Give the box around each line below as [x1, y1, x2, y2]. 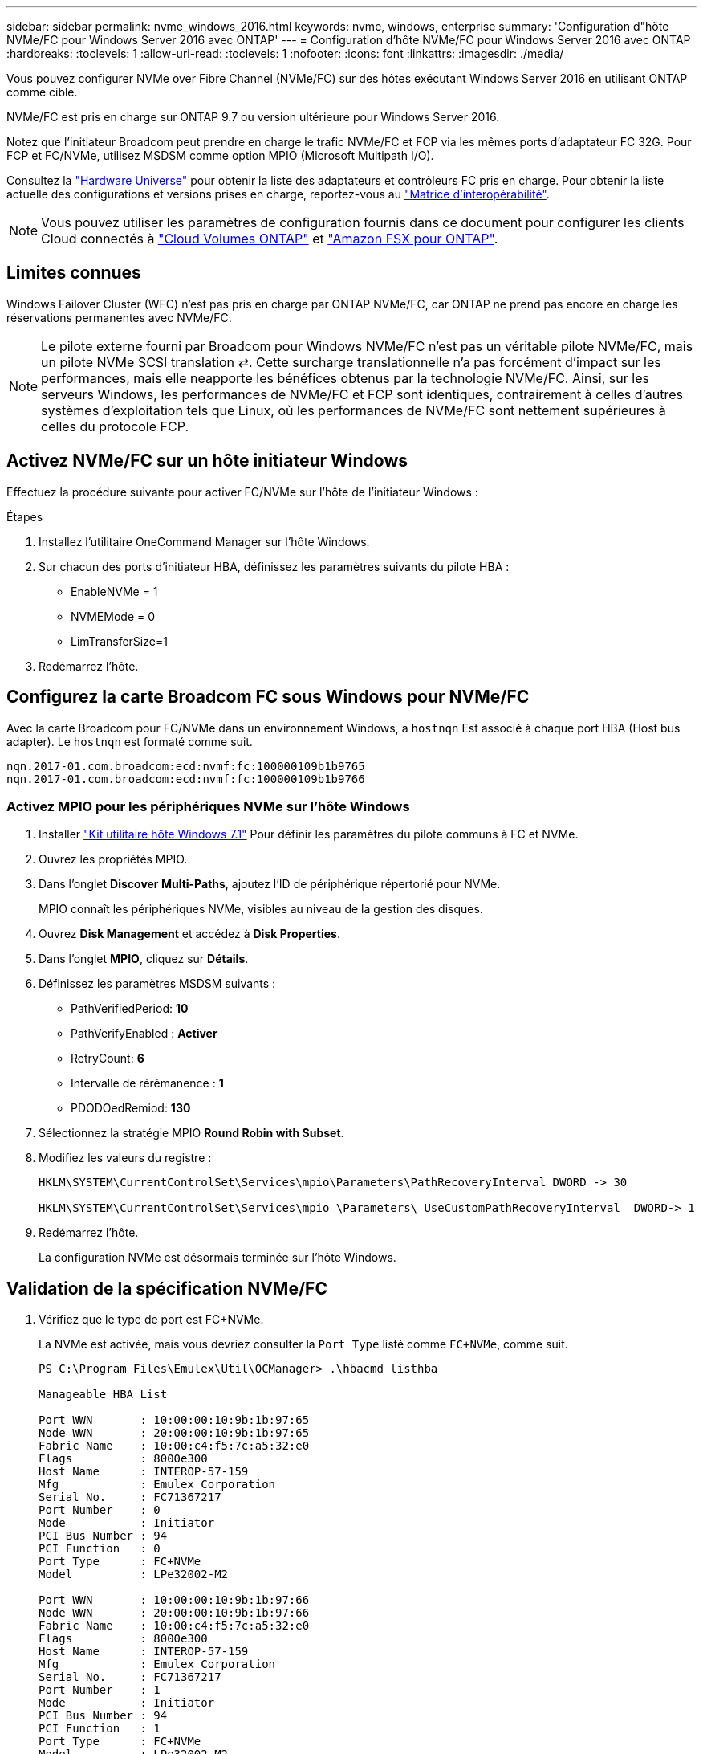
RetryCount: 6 [71, 1051, 144, 1066]
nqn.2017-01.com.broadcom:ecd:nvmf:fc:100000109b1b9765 [6, 759, 365, 773]
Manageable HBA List [39, 1388, 168, 1401]
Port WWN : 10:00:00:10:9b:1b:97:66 [39, 1593, 310, 1607]
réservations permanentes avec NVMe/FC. [6, 310, 232, 324]
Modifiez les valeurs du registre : [39, 1151, 212, 1165]
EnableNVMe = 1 [71, 584, 158, 598]
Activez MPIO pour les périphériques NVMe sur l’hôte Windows [6, 797, 410, 814]
